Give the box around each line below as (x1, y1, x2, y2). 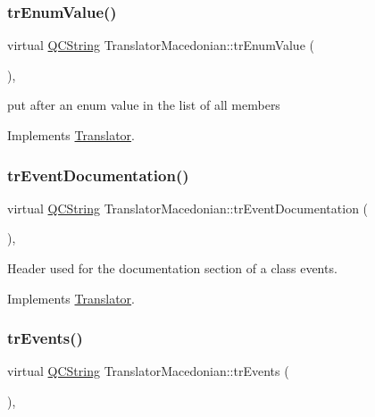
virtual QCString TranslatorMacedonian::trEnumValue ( (7, 36, 314, 54)
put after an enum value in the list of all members (7, 96, 280, 114)
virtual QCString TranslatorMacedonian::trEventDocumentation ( (7, 198, 369, 217)
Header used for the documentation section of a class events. (7, 259, 337, 277)
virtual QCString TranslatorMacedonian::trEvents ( (7, 362, 289, 380)
